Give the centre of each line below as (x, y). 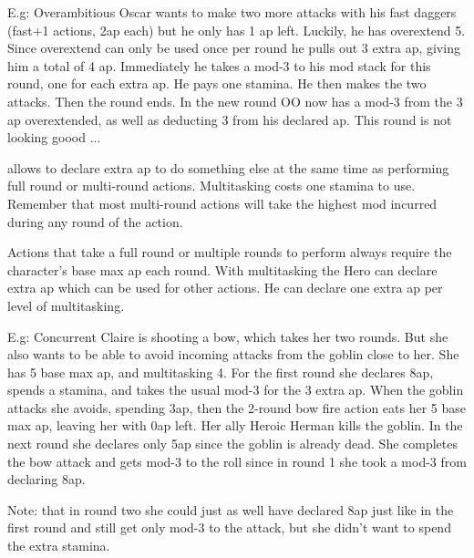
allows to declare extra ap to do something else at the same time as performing (228, 167)
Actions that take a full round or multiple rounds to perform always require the (230, 252)
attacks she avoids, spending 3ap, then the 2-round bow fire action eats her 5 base (237, 407)
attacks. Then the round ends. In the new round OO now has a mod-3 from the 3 (235, 101)
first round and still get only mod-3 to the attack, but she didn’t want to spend (229, 527)
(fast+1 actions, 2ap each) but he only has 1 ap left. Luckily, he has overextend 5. (237, 30)
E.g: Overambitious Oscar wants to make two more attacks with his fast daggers (232, 12)
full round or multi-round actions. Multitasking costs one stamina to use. (211, 186)
